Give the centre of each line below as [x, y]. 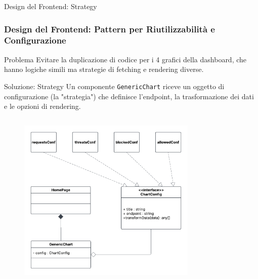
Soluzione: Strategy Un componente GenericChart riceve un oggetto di [114, 86]
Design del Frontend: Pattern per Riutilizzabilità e [110, 29]
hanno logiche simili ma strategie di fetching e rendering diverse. [104, 69]
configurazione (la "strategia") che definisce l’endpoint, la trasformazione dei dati [129, 96]
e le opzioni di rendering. [42, 106]
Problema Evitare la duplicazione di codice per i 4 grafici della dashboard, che [125, 59]
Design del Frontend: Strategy [51, 6]
